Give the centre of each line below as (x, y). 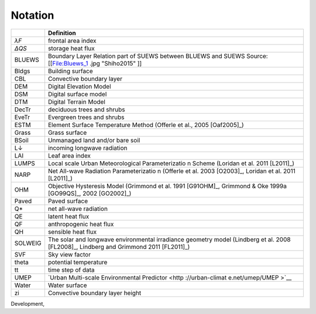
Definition (62, 33)
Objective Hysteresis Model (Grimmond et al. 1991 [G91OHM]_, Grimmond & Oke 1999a (167, 186)
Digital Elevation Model (79, 86)
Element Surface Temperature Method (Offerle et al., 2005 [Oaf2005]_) (146, 125)
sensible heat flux (72, 231)
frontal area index (72, 40)
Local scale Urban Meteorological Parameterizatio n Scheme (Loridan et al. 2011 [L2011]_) (171, 163)
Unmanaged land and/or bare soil (94, 140)
